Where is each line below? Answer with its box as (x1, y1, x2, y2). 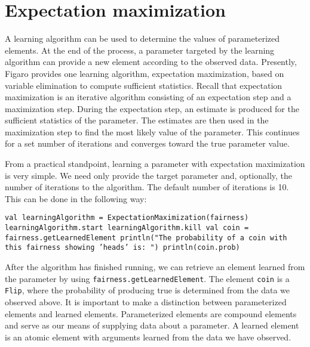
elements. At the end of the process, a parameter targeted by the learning (5, 44, 275, 56)
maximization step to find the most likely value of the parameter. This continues (5, 125, 300, 138)
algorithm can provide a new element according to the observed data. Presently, (5, 55, 297, 68)
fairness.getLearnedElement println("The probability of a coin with (5, 233, 287, 242)
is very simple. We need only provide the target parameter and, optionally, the (5, 169, 293, 181)
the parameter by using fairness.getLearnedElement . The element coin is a (5, 272, 290, 284)
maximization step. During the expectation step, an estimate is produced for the (5, 102, 299, 114)
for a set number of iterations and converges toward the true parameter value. (5, 137, 290, 150)
